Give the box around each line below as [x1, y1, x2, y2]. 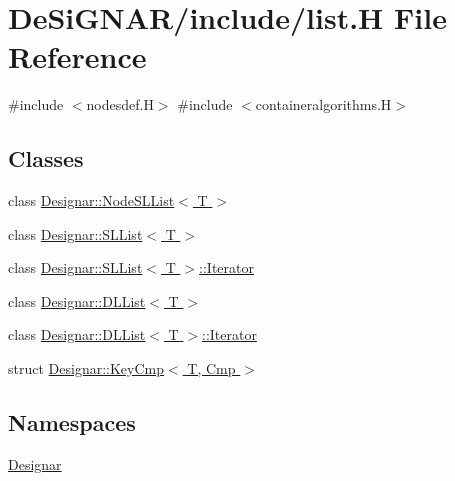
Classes [8, 143, 84, 174]
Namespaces [8, 407, 136, 438]
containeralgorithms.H [255, 94, 392, 115]
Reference [8, 36, 147, 77]
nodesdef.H [86, 94, 154, 115]
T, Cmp [187, 358, 236, 379]
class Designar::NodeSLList [8, 190, 175, 211]
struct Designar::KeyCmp [8, 358, 164, 379]
